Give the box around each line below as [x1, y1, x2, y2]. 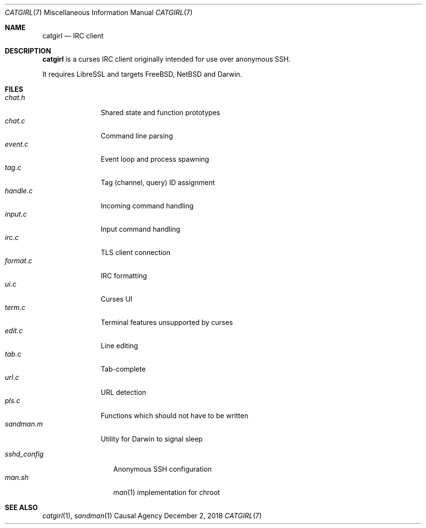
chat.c [5, 117, 25, 125]
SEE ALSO [5, 503, 38, 511]
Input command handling [100, 225, 180, 233]
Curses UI [100, 295, 132, 303]
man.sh [5, 473, 29, 481]
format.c [5, 256, 33, 265]
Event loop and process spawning [100, 155, 209, 163]
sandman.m [5, 420, 43, 428]
